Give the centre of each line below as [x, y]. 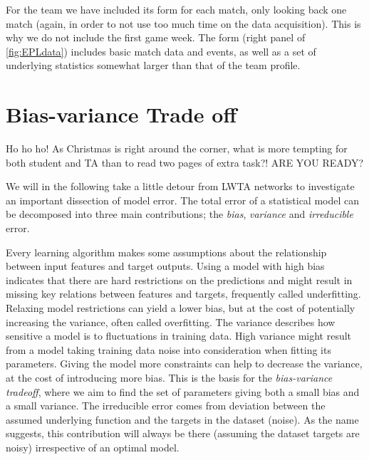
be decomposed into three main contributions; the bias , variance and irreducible [180, 214]
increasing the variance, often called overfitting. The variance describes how [171, 322]
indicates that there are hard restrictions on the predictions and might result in [179, 279]
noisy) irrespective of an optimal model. [93, 447]
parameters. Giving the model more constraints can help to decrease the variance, [184, 364]
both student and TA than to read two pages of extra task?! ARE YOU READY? [185, 162]
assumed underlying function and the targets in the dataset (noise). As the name [182, 419]
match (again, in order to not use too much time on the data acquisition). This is [183, 23]
